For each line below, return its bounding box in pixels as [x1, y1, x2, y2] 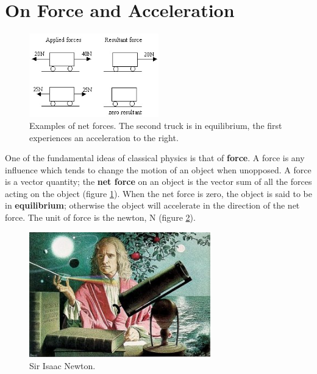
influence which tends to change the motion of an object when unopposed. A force [5, 163, 312, 176]
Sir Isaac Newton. [29, 359, 96, 372]
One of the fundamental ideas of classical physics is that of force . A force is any [5, 151, 305, 164]
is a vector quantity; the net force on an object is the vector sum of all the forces [5, 175, 312, 188]
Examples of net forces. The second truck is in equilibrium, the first [29, 119, 282, 131]
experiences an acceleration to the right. [29, 131, 179, 144]
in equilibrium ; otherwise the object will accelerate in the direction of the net [5, 199, 300, 212]
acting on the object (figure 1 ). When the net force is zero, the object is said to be [5, 187, 312, 199]
